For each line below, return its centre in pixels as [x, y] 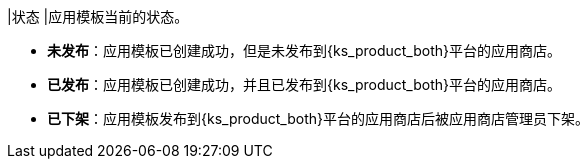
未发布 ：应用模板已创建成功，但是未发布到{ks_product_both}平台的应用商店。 [304, 50]
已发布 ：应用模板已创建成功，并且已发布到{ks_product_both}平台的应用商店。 [304, 84]
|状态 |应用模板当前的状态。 [98, 16]
